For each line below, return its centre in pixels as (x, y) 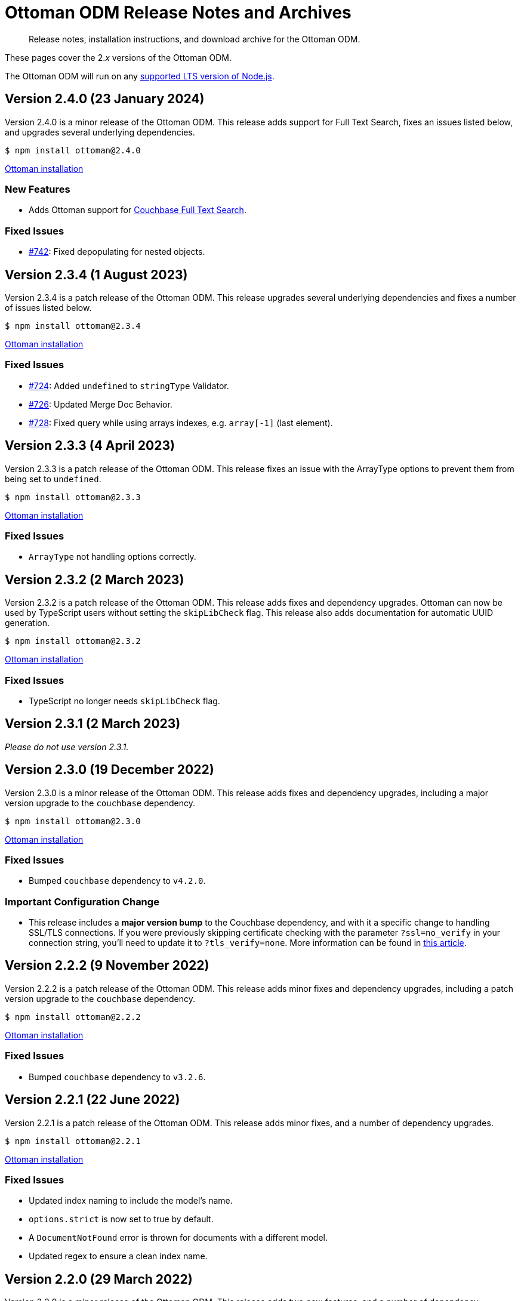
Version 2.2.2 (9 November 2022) (107, 966)
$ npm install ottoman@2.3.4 (73, 326)
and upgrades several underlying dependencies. (100, 132)
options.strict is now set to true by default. (121, 1219)
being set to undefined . (53, 479)
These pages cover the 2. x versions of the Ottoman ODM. (118, 57)
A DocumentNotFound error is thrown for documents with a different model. (178, 1238)
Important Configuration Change (82, 901)
